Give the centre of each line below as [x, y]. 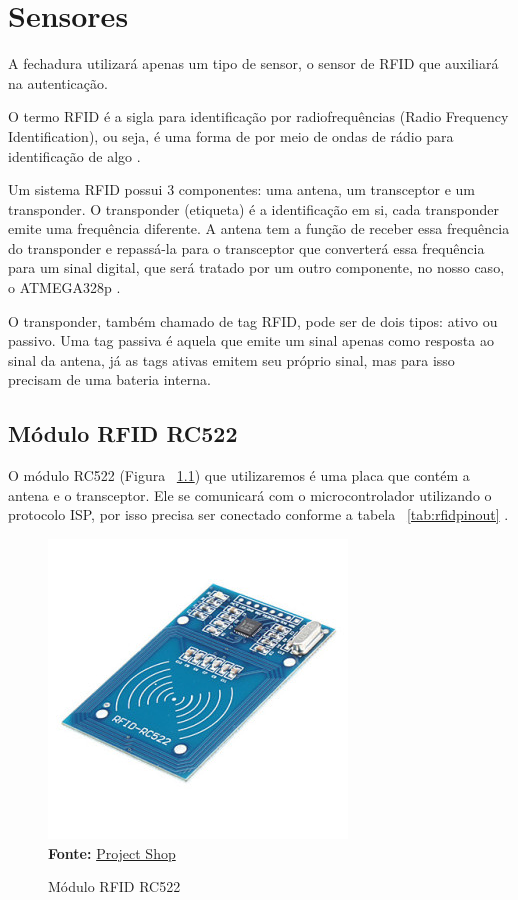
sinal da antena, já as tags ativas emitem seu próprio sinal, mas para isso [231, 359]
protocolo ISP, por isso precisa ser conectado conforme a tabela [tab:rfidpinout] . [258, 514]
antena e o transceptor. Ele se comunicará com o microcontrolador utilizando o [250, 494]
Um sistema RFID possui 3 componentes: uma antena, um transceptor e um [241, 189]
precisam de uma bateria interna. [109, 379]
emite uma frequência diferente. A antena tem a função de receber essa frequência [259, 228]
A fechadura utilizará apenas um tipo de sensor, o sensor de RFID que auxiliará [253, 63]
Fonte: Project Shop [112, 852]
